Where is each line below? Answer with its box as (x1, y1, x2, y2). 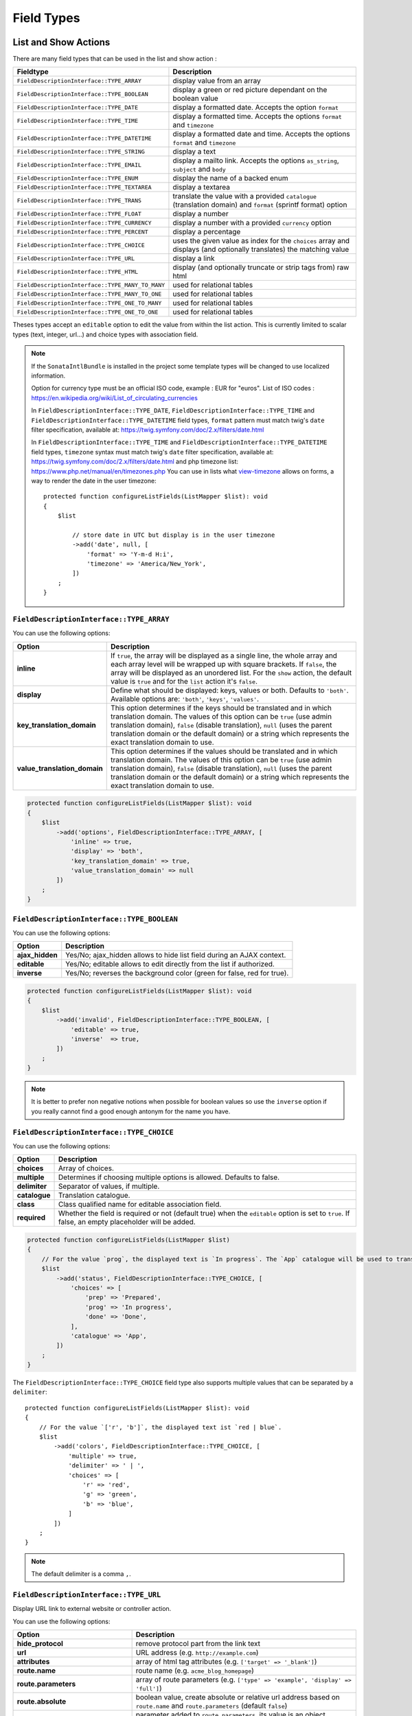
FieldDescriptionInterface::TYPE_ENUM (16, 174, 139, 182)
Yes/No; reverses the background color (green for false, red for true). (65, 969, 289, 978)
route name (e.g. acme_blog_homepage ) (135, 1666, 254, 1675)
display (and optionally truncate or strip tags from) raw (172, 263, 350, 273)
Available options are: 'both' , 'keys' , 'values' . (111, 694, 260, 704)
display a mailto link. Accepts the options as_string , (172, 156, 339, 165)
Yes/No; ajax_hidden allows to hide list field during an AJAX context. (65, 951, 286, 960)
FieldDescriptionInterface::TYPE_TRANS (16, 196, 142, 204)
